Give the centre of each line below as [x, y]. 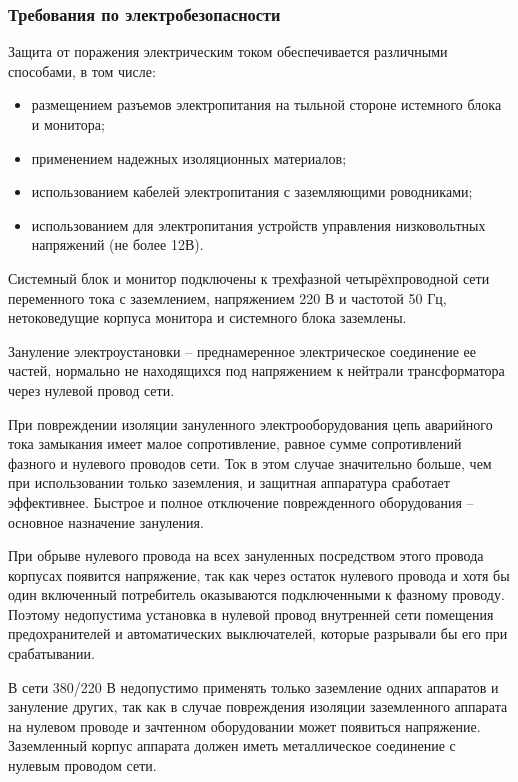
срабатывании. [51, 653]
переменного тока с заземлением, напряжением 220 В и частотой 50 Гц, [227, 297]
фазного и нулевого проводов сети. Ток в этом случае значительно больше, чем [250, 462]
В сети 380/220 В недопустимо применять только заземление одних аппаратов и [253, 686]
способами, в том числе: [82, 70]
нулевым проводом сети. [82, 765]
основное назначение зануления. [106, 521]
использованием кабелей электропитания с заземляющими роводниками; [252, 191]
